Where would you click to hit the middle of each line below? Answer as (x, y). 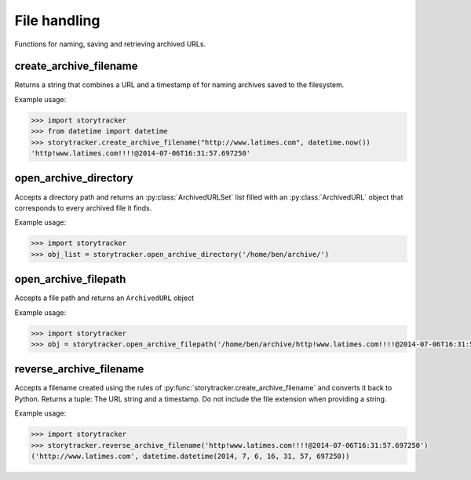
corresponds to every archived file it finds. (83, 207)
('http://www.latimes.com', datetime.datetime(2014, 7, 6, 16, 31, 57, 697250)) (190, 456)
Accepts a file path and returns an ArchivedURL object (104, 298)
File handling (57, 20)
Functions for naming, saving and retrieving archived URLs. (110, 44)
